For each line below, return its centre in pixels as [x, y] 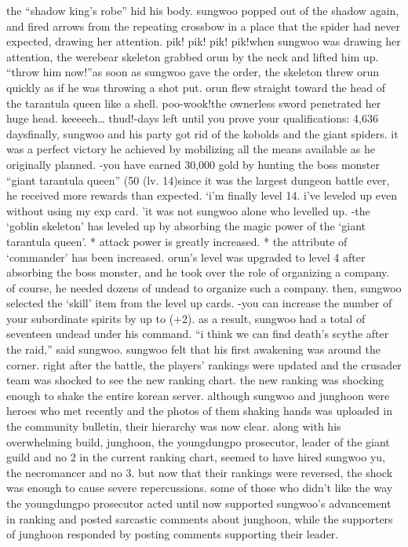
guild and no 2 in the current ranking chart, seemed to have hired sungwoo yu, [196, 457]
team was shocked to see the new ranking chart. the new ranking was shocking [195, 380]
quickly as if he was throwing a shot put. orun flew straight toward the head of [196, 87]
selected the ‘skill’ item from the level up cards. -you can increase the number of [199, 303]
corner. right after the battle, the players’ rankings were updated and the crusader [204, 364]
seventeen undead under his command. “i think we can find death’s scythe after [198, 334]
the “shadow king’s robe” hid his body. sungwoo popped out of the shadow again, [203, 10]
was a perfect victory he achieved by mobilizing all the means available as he [191, 149]
